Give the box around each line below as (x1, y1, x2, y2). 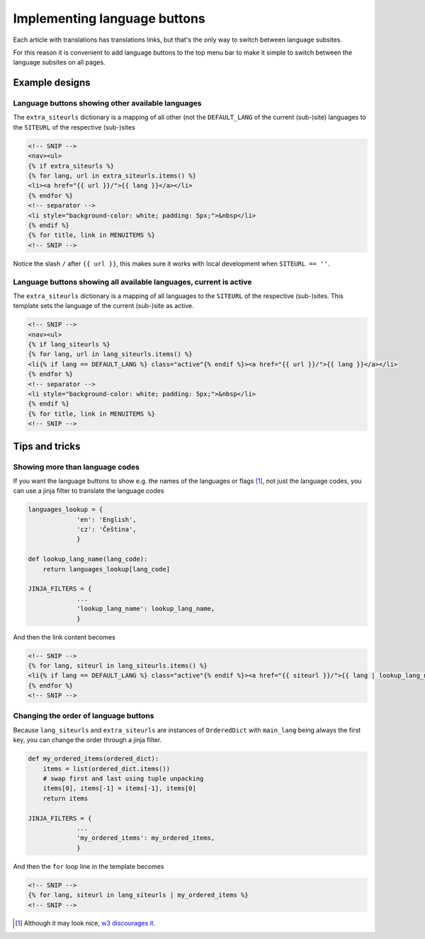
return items (42, 794, 89, 802)
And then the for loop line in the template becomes (13, 862, 164, 870)
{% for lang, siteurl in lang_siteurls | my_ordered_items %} (28, 891, 249, 899)
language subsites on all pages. (13, 58, 106, 67)
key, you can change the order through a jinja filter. (13, 736, 162, 744)
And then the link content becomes (13, 632, 116, 641)
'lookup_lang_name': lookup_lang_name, (76, 605, 215, 613)
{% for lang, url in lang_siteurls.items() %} (28, 351, 193, 358)
